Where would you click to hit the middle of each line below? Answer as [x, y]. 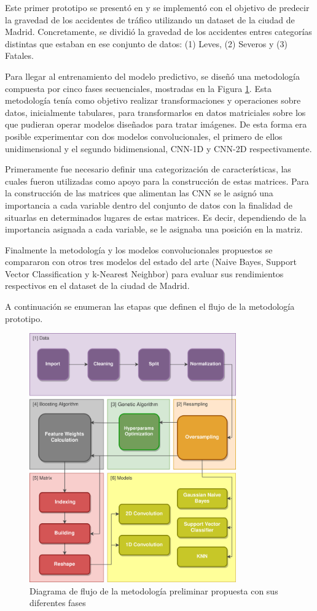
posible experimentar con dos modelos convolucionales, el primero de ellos [144, 136]
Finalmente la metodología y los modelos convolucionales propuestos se [139, 249]
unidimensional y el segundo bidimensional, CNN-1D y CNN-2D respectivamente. [158, 148]
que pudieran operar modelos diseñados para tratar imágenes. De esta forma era [156, 124]
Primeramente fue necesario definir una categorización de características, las [148, 169]
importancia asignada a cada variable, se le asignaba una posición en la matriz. [154, 229]
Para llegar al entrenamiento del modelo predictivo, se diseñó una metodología [153, 76]
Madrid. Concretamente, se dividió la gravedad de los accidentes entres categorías [158, 32]
